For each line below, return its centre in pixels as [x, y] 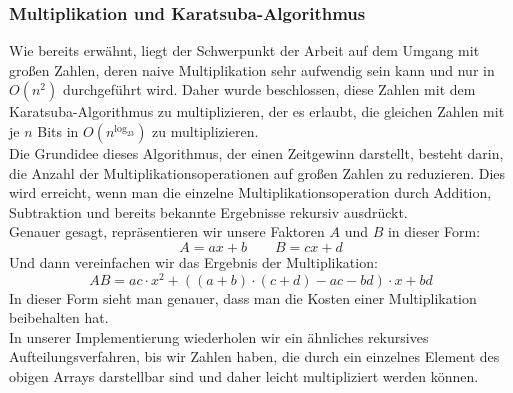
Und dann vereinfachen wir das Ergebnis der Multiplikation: [193, 261]
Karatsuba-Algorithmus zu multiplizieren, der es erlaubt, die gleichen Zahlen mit [257, 111]
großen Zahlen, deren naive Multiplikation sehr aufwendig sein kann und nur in [252, 69]
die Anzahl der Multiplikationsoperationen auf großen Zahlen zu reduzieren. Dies [257, 172]
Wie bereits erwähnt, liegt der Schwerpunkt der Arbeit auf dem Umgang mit [244, 50]
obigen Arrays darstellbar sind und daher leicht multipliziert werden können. [244, 376]
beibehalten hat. [59, 317]
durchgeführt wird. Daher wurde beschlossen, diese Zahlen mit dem [269, 89]
